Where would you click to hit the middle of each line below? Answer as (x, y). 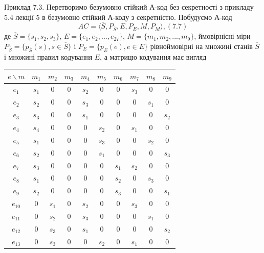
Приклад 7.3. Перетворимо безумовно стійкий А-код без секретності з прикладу (129, 7)
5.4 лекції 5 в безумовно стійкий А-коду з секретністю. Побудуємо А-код (118, 17)
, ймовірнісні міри (222, 36)
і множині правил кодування (48, 56)
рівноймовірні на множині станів (201, 46)
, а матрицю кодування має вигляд (153, 56)
